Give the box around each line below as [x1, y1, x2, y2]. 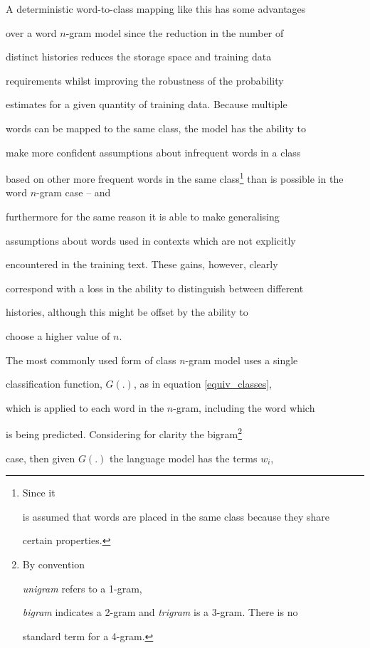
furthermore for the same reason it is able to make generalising [6, 209, 280, 223]
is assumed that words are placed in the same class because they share [22, 509, 330, 524]
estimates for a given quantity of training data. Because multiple [6, 97, 287, 112]
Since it [22, 485, 55, 500]
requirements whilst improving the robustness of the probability [6, 73, 284, 87]
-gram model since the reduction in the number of [65, 25, 284, 40]
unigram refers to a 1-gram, [22, 580, 142, 595]
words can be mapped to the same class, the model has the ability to [6, 120, 306, 135]
